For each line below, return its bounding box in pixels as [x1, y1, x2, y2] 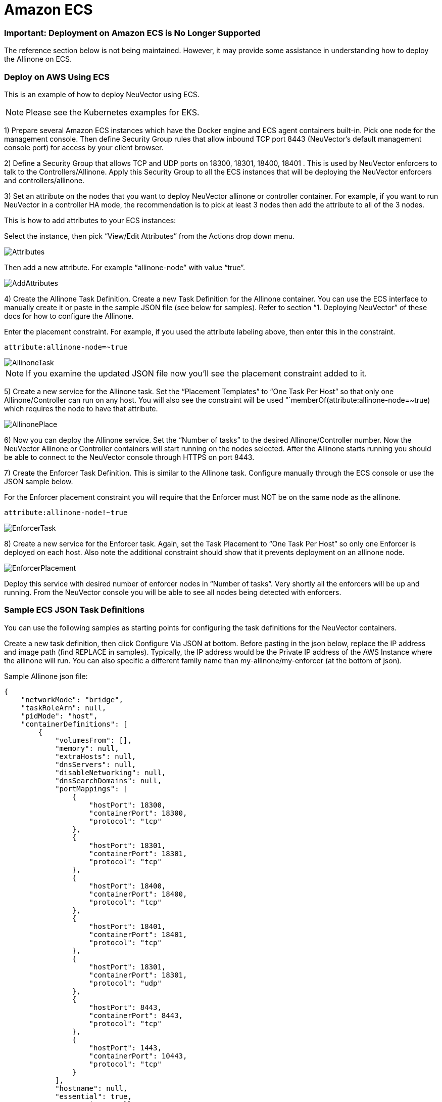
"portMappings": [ [55, 784, 128, 793]
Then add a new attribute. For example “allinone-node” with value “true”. [4, 263, 245, 272]
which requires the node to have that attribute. [4, 404, 158, 413]
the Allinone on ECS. [4, 55, 72, 64]
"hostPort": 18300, [89, 800, 166, 809]
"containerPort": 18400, [89, 889, 187, 898]
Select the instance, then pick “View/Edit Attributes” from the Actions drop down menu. [4, 231, 295, 240]
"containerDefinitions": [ [21, 719, 128, 728]
